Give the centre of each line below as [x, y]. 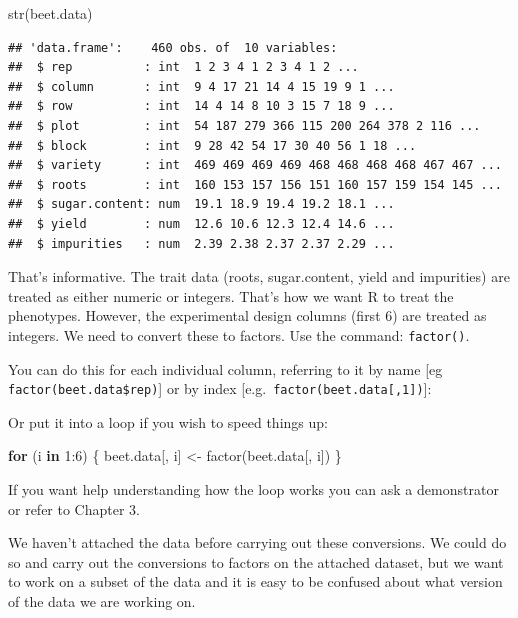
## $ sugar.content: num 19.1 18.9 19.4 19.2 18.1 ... [201, 204]
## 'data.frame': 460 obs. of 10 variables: [173, 47]
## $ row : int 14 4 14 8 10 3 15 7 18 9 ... [201, 106]
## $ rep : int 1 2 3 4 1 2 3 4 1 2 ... [183, 67]
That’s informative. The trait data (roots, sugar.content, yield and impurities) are [259, 276]
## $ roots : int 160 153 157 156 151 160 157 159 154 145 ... [255, 184]
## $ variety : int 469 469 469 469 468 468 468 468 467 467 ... [255, 165]
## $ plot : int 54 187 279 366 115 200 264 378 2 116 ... [244, 125]
